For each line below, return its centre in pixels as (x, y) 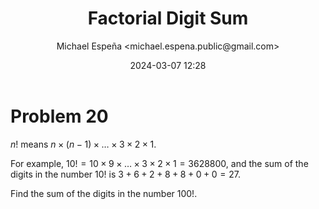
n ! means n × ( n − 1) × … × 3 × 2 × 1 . (83, 144)
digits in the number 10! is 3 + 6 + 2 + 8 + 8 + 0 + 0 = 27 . (126, 174)
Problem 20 (59, 116)
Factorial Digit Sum (168, 18)
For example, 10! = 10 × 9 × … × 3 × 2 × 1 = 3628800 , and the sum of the (159, 163)
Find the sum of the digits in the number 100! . (104, 193)
